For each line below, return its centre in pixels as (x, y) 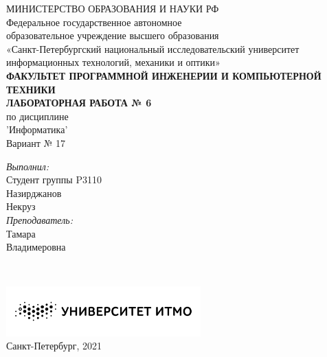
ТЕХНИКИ (31, 89)
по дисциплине (37, 116)
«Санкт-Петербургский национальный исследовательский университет (153, 48)
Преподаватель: (40, 219)
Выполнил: (28, 166)
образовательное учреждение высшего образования (113, 35)
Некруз (21, 206)
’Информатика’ (37, 129)
